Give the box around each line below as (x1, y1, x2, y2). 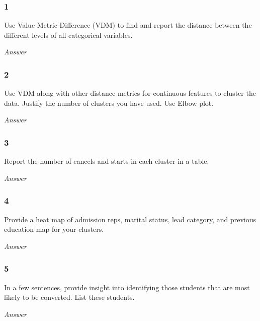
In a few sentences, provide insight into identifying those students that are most (4, 282, 250, 292)
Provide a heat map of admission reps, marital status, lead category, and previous (4, 214, 256, 224)
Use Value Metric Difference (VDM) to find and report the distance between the (4, 20, 252, 30)
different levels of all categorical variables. (4, 29, 133, 40)
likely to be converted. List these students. (4, 292, 135, 302)
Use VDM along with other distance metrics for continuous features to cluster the (4, 88, 256, 98)
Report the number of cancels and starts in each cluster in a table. (4, 156, 209, 166)
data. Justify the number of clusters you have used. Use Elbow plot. (4, 97, 214, 108)
